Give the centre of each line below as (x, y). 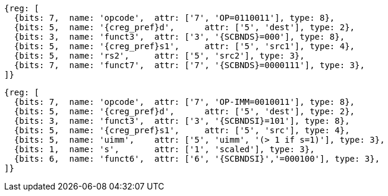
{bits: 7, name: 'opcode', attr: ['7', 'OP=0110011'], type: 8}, (174, 18)
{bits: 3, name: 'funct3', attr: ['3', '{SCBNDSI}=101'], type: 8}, (182, 121)
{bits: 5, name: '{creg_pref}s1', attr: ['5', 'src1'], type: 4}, (184, 46)
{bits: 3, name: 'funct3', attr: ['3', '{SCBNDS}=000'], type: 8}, (179, 37)
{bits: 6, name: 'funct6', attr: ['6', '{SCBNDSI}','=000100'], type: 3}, (197, 159)
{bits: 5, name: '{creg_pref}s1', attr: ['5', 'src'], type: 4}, (182, 130)
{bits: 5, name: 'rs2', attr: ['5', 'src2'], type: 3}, (159, 56)
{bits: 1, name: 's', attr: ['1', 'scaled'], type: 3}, (164, 149)
